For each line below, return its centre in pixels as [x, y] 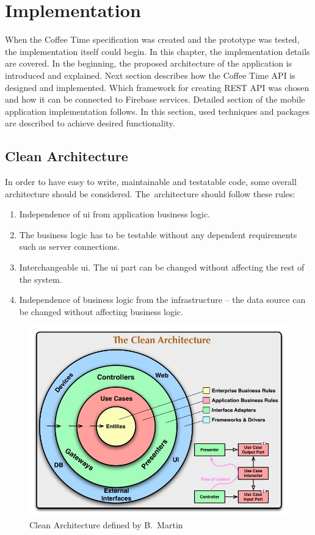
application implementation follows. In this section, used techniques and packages [157, 111]
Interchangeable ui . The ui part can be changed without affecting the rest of [162, 267]
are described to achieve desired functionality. [90, 123]
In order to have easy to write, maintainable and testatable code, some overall [151, 182]
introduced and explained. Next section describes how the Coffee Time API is [150, 75]
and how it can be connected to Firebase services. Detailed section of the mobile [155, 99]
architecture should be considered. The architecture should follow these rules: [150, 193]
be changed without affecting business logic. [101, 311]
